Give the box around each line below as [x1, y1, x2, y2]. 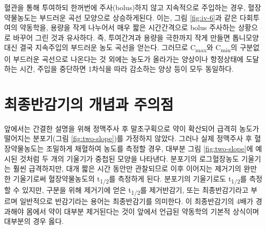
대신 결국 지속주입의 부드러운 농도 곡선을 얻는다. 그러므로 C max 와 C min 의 [4, 42, 237, 54]
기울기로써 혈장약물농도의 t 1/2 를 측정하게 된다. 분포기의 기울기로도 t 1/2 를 [13, 173, 247, 185]
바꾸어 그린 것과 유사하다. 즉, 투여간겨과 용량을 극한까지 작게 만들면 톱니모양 [13, 32, 259, 42]
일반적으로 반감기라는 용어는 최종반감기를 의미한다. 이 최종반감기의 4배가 [19, 196, 254, 207]
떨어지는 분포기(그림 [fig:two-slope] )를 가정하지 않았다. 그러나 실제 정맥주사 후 [4, 133, 252, 144]
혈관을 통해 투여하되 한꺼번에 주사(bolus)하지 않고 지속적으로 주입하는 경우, [4, 2, 245, 12]
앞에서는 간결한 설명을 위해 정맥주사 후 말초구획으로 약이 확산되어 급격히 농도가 [4, 123, 259, 133]
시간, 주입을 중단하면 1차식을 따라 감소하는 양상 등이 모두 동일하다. [19, 63, 234, 74]
